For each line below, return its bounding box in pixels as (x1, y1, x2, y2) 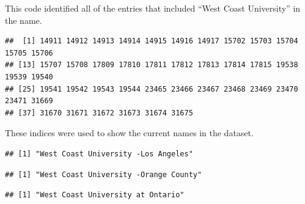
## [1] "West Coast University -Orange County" (5, 170, 202, 179)
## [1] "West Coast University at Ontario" (5, 191, 185, 200)
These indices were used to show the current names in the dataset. (5, 126, 254, 139)
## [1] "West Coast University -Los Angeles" (5, 149, 193, 158)
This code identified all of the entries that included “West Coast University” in (5, 2, 301, 14)
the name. (5, 13, 42, 26)
